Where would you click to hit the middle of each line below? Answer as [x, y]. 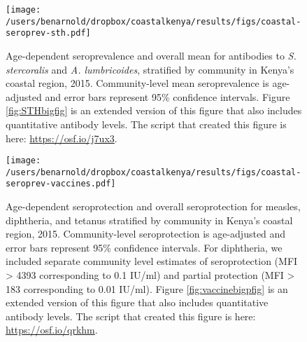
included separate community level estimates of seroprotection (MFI [152, 261]
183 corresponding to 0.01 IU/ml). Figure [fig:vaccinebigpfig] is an [147, 288]
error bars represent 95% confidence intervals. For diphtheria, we [144, 247]
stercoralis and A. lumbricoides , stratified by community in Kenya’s [150, 69]
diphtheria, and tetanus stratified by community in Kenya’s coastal [149, 220]
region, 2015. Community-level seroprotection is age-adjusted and [146, 234]
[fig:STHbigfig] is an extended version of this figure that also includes [154, 110]
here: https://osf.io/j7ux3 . [62, 138]
